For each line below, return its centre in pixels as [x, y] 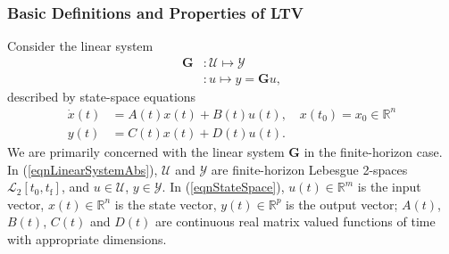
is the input [389, 187]
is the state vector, [166, 204]
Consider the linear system [80, 46]
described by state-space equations [102, 96]
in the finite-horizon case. [373, 152]
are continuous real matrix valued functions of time [295, 221]
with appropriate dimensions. [87, 239]
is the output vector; [342, 204]
